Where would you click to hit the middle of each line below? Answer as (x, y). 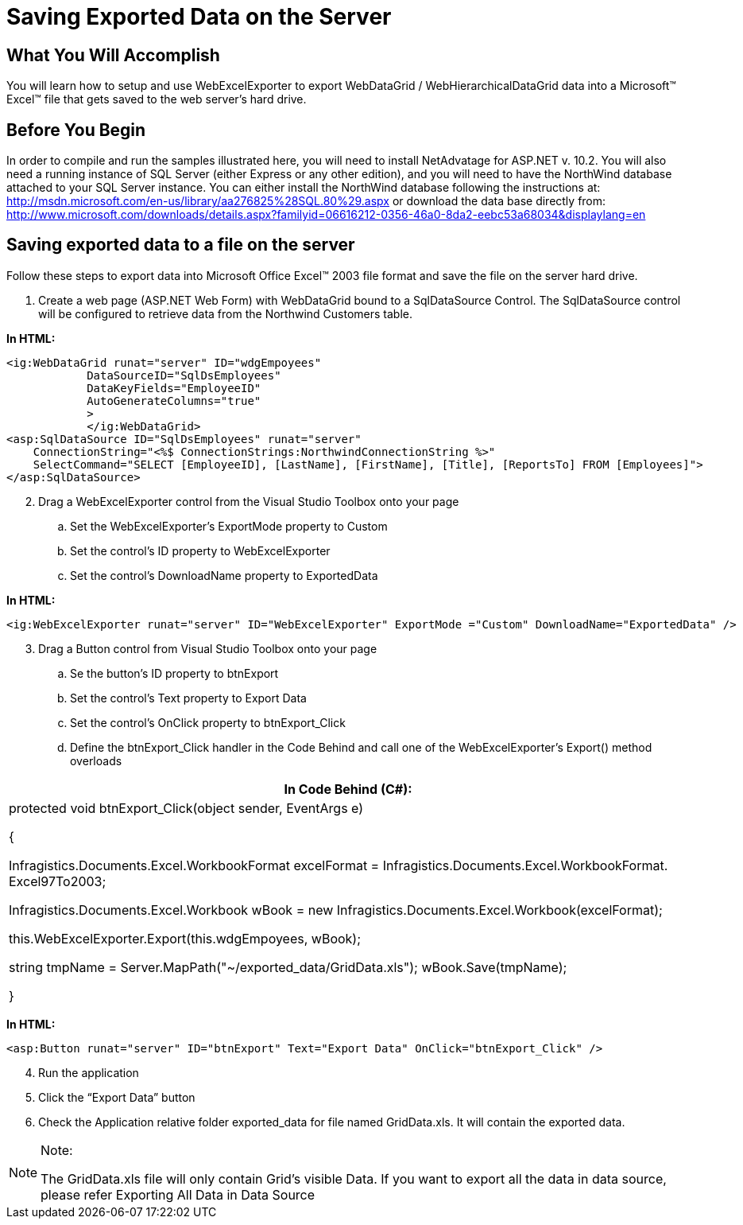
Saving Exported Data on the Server (199, 17)
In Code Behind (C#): (348, 789)
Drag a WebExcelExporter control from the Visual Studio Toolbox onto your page (249, 501)
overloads (96, 760)
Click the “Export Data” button (117, 1097)
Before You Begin (76, 130)
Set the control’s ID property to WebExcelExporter (200, 550)
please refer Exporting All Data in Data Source (178, 1194)
